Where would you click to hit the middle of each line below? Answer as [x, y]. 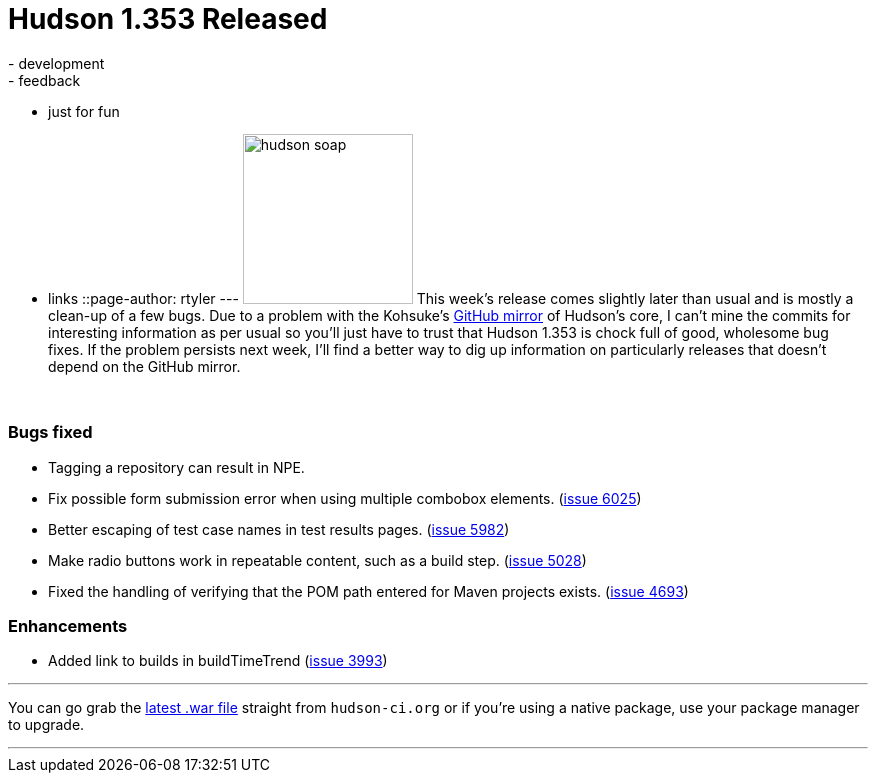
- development [56, 63]
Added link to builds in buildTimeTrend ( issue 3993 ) [218, 661]
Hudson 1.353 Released [168, 19]
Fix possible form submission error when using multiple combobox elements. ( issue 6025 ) [345, 498]
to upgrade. [46, 725]
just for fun [84, 111]
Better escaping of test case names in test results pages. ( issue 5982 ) [279, 529]
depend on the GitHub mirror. [144, 366]
